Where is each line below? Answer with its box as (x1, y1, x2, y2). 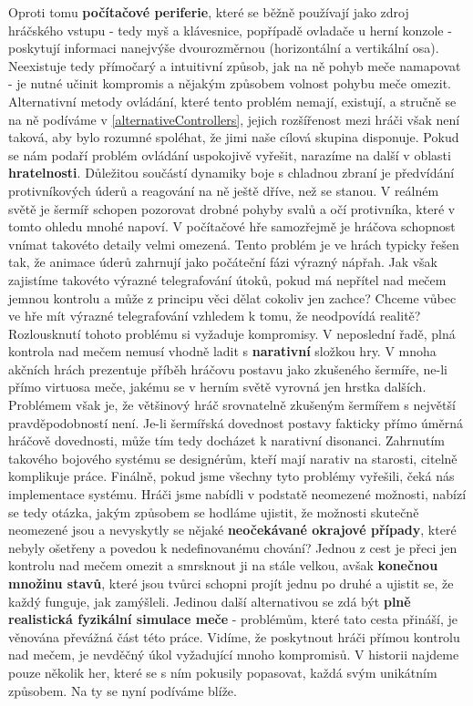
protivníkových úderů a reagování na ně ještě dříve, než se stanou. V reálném (8, 180, 439, 200)
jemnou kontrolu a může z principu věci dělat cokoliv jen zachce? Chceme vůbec (8, 288, 457, 307)
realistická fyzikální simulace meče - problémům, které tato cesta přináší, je (8, 609, 458, 629)
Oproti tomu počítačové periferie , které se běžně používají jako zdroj (8, 3, 409, 21)
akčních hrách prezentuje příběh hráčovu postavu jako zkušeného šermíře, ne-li (8, 359, 447, 378)
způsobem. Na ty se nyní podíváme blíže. (8, 680, 237, 700)
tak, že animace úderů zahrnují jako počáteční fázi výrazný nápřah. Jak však (8, 252, 438, 271)
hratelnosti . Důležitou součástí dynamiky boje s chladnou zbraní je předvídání (8, 163, 455, 182)
